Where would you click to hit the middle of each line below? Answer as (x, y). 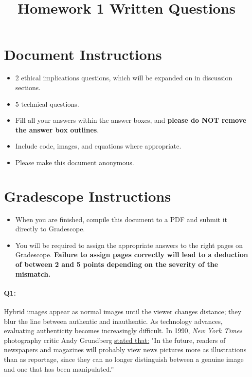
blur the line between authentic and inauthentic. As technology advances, (113, 321)
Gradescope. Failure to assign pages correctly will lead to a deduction (132, 254)
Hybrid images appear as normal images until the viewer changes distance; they (123, 311)
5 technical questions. (47, 104)
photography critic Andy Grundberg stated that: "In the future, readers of (115, 340)
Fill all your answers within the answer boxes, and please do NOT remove (131, 120)
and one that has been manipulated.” (59, 368)
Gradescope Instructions (88, 196)
